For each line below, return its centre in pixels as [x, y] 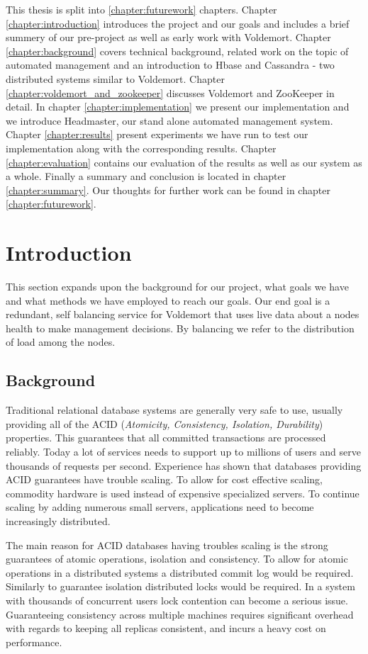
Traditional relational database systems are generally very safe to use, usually [174, 410]
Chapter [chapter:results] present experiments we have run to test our [157, 134]
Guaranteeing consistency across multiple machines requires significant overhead [180, 614]
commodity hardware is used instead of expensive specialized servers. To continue [183, 493]
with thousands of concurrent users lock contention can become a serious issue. [177, 600]
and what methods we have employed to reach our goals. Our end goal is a [168, 300]
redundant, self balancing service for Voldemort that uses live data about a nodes [183, 314]
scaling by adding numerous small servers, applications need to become [160, 507]
